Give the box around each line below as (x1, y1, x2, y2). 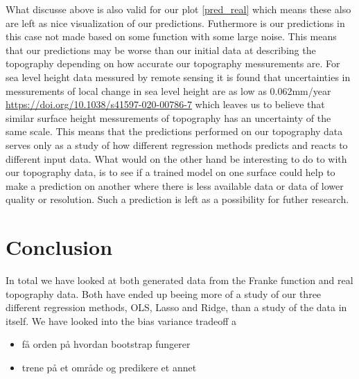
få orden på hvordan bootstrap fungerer (21, 337, 191, 351)
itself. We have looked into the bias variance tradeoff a (6, 313, 237, 328)
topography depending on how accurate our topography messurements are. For (6, 56, 340, 71)
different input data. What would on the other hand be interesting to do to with (6, 151, 347, 166)
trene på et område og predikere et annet (21, 360, 197, 374)
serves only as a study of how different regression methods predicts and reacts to (6, 137, 348, 152)
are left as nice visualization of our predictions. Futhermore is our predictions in (6, 15, 345, 30)
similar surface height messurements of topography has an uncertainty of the (6, 110, 331, 125)
